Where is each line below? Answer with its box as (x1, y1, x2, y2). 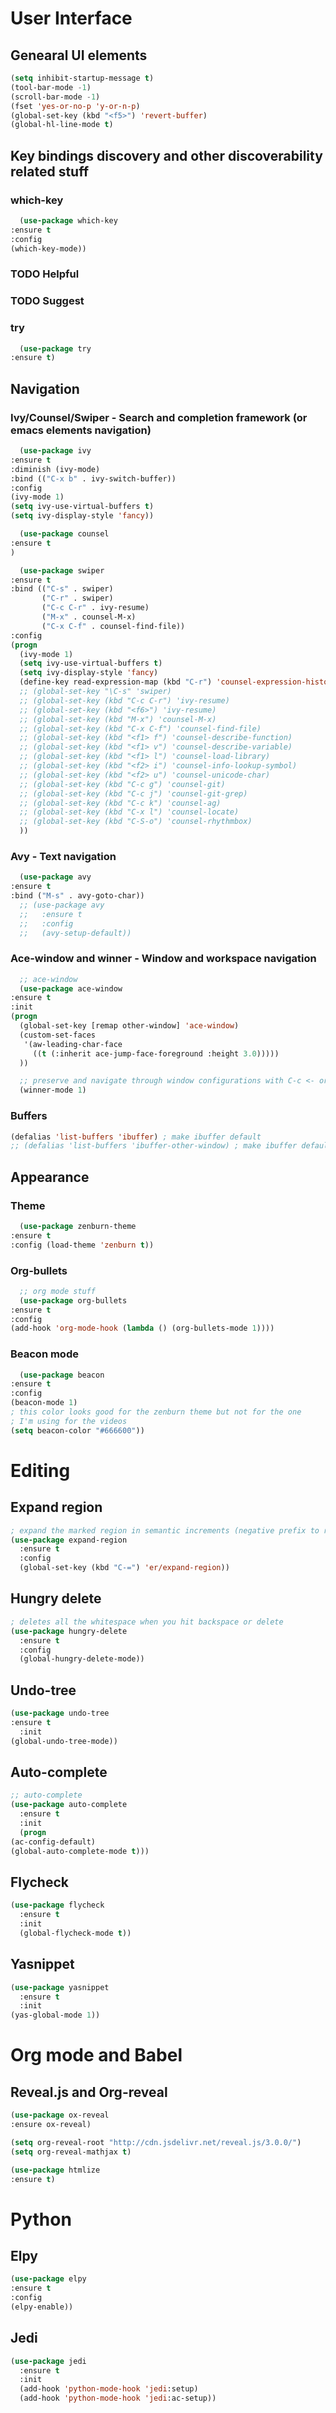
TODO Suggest (10, 294, 85, 308)
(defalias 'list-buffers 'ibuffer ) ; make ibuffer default (10, 1132, 262, 1142)
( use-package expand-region (10, 1535, 128, 1545)
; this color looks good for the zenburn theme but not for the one (10, 1407, 302, 1417)
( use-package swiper (19, 565, 105, 576)
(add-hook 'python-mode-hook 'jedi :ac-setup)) (19, 2393, 217, 2404)
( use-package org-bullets (19, 1295, 128, 1306)
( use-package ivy (19, 446, 92, 456)
